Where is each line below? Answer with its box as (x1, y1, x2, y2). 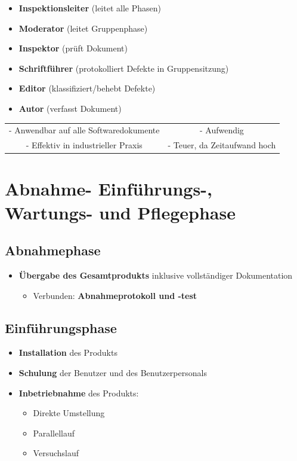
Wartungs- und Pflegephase (5, 200, 236, 224)
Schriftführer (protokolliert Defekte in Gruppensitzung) (18, 62, 229, 74)
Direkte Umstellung (33, 407, 105, 419)
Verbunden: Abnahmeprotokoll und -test (33, 289, 197, 301)
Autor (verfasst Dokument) (18, 102, 122, 114)
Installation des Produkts (18, 346, 117, 359)
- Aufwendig (199, 124, 244, 136)
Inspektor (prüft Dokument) (18, 42, 128, 54)
